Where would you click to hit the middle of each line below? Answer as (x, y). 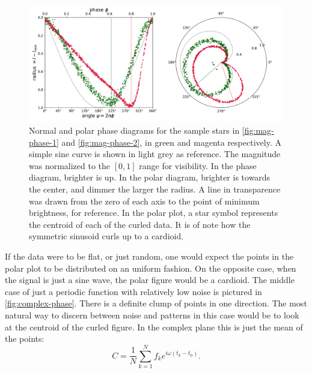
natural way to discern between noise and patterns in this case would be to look (152, 315)
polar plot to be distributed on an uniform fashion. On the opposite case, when (151, 268)
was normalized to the (70, 165)
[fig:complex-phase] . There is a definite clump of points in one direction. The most (156, 303)
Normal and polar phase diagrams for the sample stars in (134, 130)
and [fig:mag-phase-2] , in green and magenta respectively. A (171, 142)
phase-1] (44, 142)
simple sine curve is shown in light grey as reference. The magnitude (155, 154)
